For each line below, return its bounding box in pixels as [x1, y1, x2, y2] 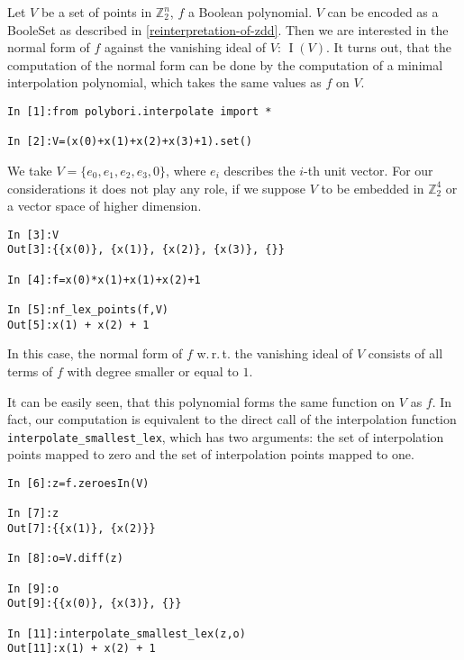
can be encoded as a [327, 3, 439, 21]
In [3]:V [7, 228, 59, 241]
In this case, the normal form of [7, 344, 183, 363]
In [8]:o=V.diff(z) [7, 552, 123, 565]
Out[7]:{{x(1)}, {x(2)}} [7, 521, 156, 535]
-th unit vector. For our [304, 160, 433, 179]
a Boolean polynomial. [187, 3, 313, 21]
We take [7, 160, 52, 179]
